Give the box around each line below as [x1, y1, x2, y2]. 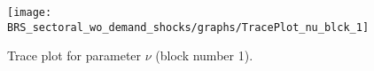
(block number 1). [155, 46, 253, 65]
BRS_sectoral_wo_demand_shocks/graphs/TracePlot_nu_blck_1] [7, 20, 370, 34]
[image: [7, 6, 52, 19]
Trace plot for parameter [7, 46, 142, 65]
